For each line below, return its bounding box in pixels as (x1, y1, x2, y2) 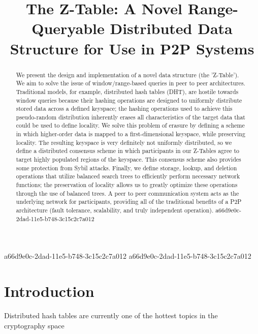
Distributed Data (110, 18, 233, 39)
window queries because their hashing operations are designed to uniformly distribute (16, 96, 242, 104)
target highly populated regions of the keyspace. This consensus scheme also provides (16, 155, 241, 164)
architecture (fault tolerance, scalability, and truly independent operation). (16, 206, 214, 215)
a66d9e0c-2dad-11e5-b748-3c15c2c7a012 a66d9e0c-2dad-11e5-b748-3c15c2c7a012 (4, 251, 251, 261)
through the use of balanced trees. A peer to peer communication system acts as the (16, 189, 239, 197)
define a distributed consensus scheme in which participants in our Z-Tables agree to (16, 146, 240, 155)
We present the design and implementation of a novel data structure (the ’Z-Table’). (16, 70, 239, 79)
